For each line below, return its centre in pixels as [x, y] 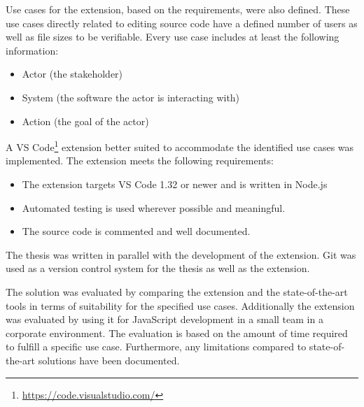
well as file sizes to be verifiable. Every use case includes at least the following [173, 37]
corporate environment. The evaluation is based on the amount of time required [177, 333]
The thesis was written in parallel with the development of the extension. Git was [181, 254]
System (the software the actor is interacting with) [131, 97]
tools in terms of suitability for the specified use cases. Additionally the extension [180, 305]
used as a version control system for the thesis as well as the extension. [158, 268]
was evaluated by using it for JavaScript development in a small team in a [164, 319]
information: [32, 50]
